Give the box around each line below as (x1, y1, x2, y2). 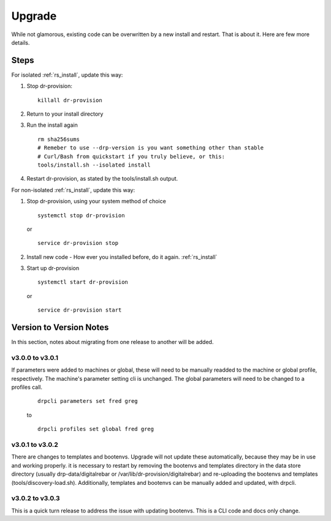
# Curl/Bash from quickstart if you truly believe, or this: (37, 153, 225, 160)
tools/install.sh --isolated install (37, 161, 151, 168)
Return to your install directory (26, 110, 104, 118)
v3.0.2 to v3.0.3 (11, 494, 61, 503)
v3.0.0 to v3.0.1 (11, 353, 58, 362)
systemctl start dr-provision (37, 279, 129, 286)
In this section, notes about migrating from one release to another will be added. (11, 339, 214, 346)
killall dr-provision (37, 97, 102, 103)
